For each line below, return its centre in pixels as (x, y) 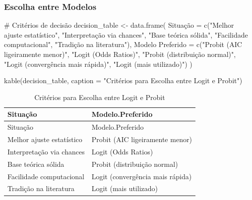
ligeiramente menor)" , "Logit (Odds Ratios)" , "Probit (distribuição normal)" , (120, 54)
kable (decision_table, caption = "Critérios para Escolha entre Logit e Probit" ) (123, 80)
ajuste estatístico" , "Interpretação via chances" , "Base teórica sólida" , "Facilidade (126, 34)
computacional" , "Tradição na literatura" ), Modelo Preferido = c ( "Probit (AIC (123, 44)
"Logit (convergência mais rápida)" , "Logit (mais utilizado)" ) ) (98, 64)
